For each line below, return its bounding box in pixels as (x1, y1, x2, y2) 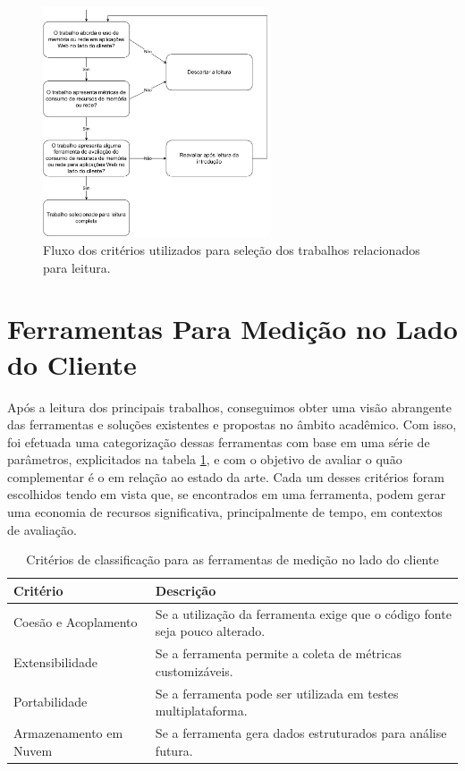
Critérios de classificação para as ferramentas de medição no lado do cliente (26, 550, 439, 569)
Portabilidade (13, 692, 88, 711)
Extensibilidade (13, 652, 98, 671)
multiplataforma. (155, 701, 248, 720)
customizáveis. (155, 661, 233, 680)
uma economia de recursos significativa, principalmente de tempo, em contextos (7, 503, 443, 521)
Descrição (155, 580, 216, 599)
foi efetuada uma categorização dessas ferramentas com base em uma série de (7, 432, 430, 451)
